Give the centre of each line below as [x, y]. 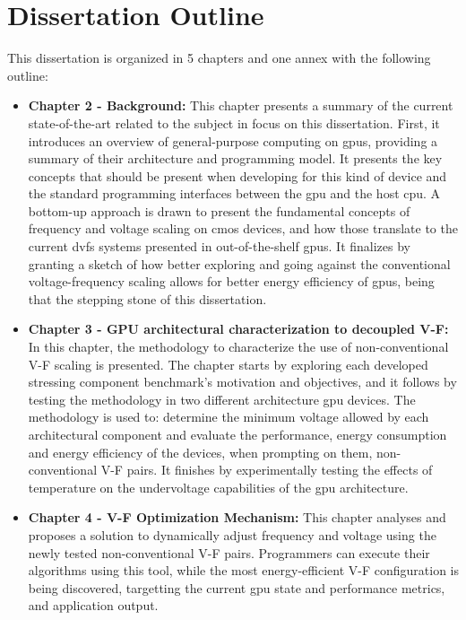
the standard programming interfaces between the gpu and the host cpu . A [234, 193]
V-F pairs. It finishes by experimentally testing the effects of [267, 470]
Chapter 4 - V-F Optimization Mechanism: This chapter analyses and [237, 517]
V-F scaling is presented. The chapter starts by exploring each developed [228, 364]
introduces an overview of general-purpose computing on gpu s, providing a [233, 140]
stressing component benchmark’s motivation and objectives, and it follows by [242, 382]
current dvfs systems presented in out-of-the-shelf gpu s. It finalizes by [219, 246]
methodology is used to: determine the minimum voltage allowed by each [229, 417]
